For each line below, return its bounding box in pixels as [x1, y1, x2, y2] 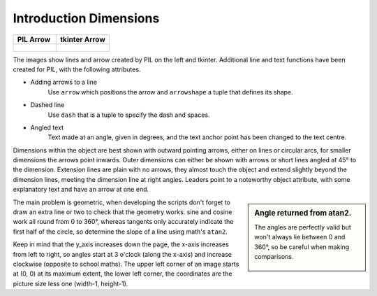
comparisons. [254, 253, 294, 261]
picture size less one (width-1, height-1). [13, 279, 128, 288]
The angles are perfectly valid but [254, 223, 352, 231]
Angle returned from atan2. [254, 208, 352, 218]
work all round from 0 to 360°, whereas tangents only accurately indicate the [13, 218, 234, 226]
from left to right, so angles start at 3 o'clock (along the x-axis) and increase [13, 250, 232, 258]
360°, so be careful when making [254, 242, 350, 251]
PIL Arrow [17, 34, 51, 44]
